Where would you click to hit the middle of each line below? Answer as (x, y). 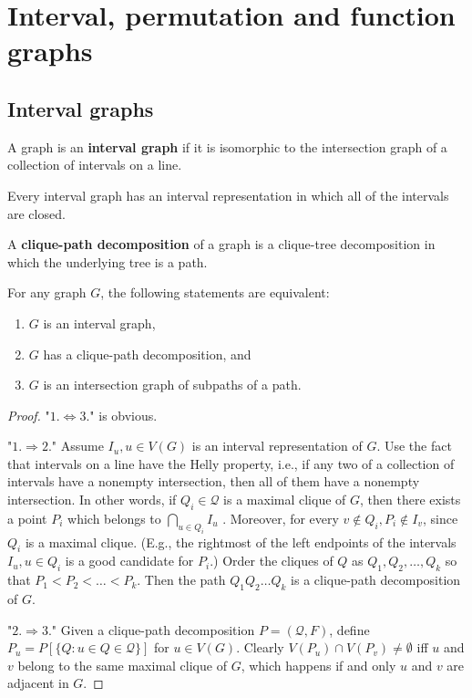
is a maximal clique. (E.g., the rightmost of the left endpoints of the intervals (241, 542)
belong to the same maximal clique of (122, 665)
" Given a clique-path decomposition (153, 629)
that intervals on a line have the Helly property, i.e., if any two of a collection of (231, 463)
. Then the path (181, 580)
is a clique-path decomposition (376, 580)
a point (27, 518)
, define (349, 629)
